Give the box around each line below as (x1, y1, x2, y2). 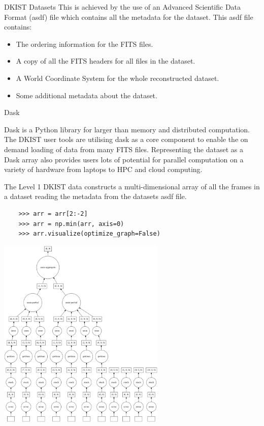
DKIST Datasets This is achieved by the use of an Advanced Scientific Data (4, 2, 241, 12)
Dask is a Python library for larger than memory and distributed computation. (4, 124, 250, 134)
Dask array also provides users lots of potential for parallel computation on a (4, 154, 244, 164)
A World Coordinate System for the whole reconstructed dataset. (16, 72, 219, 83)
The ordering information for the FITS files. (16, 38, 153, 49)
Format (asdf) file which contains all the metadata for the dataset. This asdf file (4, 11, 253, 22)
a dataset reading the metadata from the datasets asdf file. (4, 191, 187, 202)
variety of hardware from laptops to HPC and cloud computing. (4, 164, 203, 175)
